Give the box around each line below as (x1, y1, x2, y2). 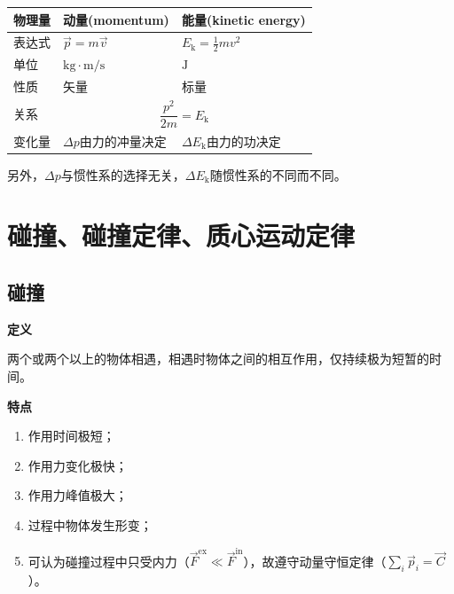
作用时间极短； (27, 426, 115, 445)
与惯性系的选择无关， (60, 165, 185, 184)
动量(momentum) (63, 10, 169, 28)
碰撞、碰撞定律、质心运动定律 (7, 217, 356, 254)
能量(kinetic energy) (181, 10, 306, 28)
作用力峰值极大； (27, 486, 128, 504)
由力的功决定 (206, 131, 281, 150)
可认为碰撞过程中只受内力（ (27, 551, 190, 570)
